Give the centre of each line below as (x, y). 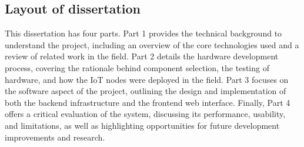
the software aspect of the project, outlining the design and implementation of (146, 91)
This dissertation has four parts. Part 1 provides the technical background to (143, 33)
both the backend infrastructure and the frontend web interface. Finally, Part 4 (148, 102)
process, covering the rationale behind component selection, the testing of (137, 67)
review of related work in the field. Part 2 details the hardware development (142, 56)
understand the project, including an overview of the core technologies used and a (152, 44)
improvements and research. (55, 137)
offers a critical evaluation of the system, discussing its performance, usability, (145, 114)
